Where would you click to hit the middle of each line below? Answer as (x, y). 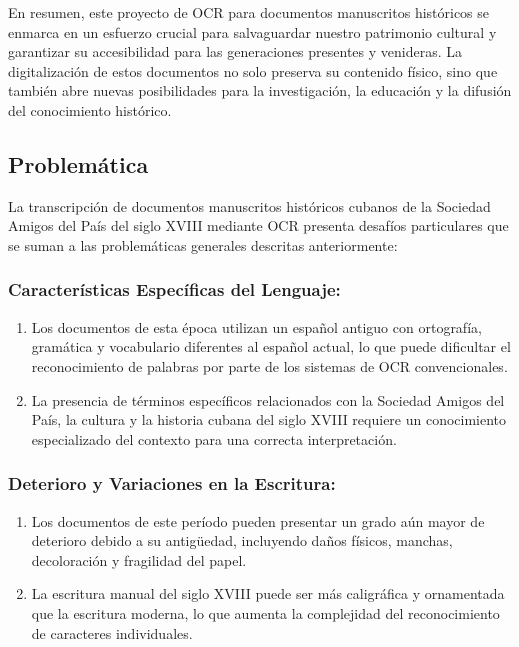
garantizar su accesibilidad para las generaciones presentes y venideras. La (235, 51)
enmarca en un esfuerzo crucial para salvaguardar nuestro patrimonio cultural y (252, 31)
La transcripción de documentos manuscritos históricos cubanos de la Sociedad (249, 205)
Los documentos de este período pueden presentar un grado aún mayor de (258, 520)
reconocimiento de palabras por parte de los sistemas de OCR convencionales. (269, 365)
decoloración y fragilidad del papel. (139, 559)
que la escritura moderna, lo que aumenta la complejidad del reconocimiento (265, 612)
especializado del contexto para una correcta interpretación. (214, 438)
